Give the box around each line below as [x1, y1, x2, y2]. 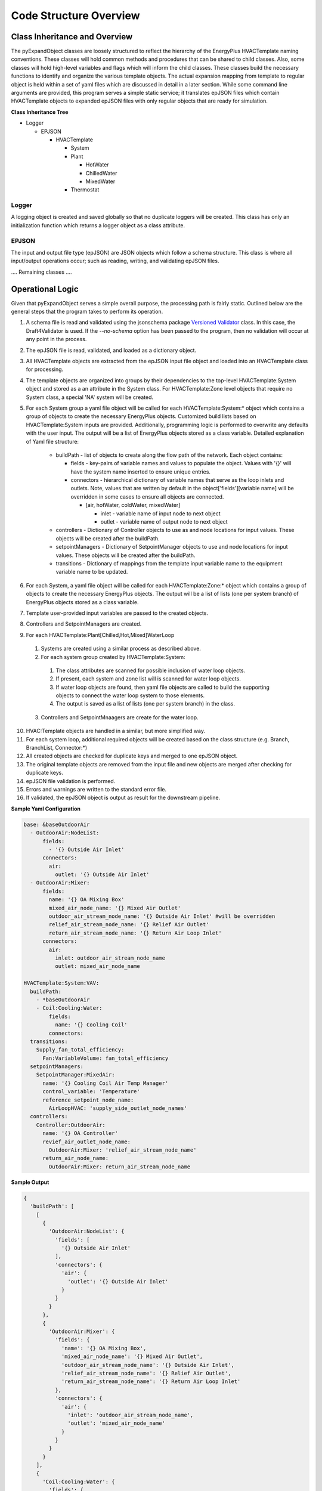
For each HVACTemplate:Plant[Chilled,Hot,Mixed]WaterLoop [26, 631, 175, 638]
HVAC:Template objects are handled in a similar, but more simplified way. [26, 728, 206, 735]
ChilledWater [85, 169, 117, 177]
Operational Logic [11, 284, 79, 294]
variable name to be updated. [55, 568, 128, 576]
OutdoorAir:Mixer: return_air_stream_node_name [48, 1163, 191, 1170]
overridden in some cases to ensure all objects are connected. [70, 493, 224, 500]
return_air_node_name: [42, 1155, 109, 1162]
